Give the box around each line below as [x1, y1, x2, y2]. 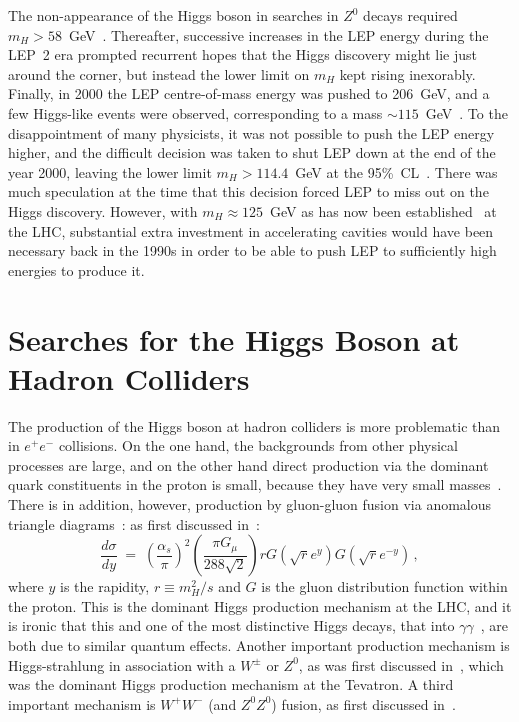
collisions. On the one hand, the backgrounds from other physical [58, 435, 458, 456]
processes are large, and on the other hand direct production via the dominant [8, 454, 489, 475]
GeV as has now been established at [270, 200, 497, 221]
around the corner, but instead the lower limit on [8, 63, 310, 84]
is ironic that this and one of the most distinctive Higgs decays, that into [8, 615, 455, 636]
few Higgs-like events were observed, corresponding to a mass [8, 102, 383, 123]
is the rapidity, [60, 576, 150, 597]
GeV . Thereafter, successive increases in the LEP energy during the [68, 24, 489, 45]
